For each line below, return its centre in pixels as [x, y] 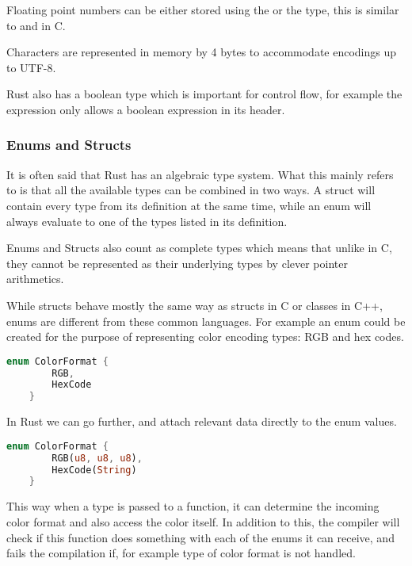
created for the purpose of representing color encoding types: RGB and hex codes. [205, 337]
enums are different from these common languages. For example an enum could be [206, 321]
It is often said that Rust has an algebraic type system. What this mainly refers [200, 174]
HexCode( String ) [94, 470]
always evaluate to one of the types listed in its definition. [147, 221]
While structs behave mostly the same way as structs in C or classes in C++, [195, 305]
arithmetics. [35, 279]
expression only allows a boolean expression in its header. [146, 109]
